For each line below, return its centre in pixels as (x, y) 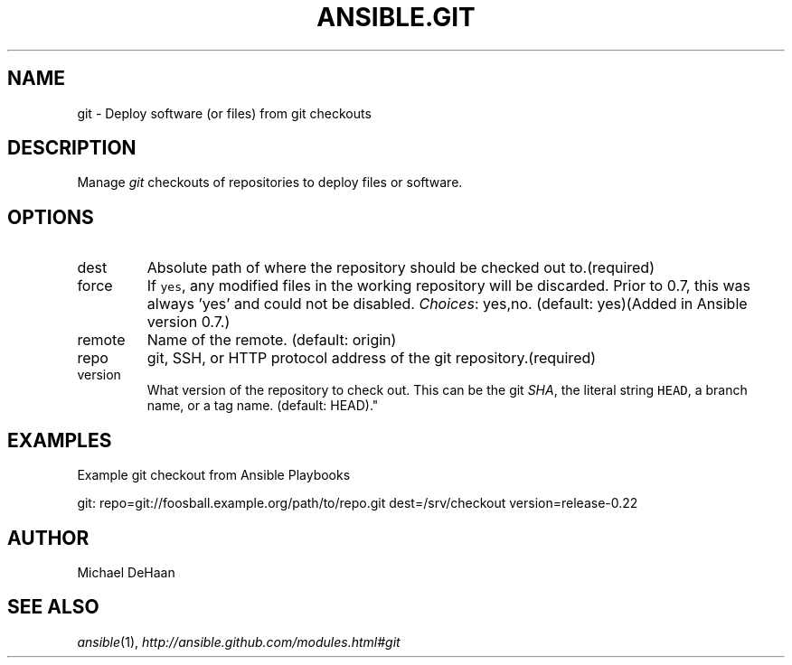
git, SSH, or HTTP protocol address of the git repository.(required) (372, 358)
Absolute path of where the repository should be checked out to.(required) (401, 268)
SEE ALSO (53, 607)
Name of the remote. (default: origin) (272, 340)
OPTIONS (51, 217)
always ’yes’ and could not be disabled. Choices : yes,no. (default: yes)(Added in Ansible (447, 304)
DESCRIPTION (72, 148)
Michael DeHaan (126, 572)
